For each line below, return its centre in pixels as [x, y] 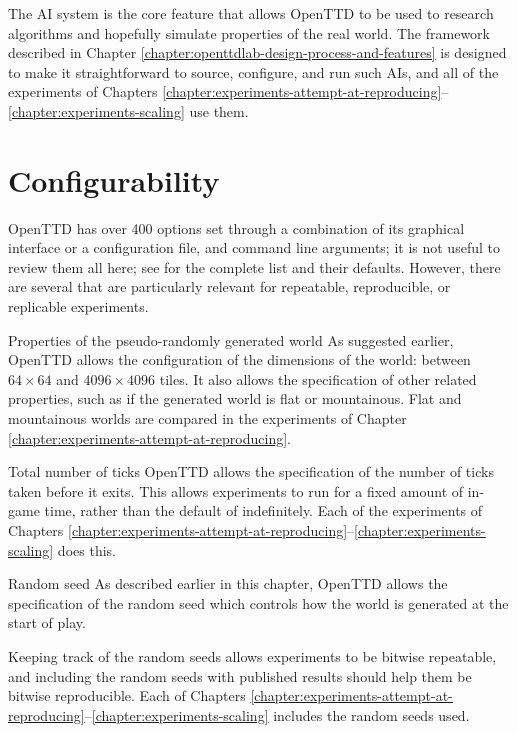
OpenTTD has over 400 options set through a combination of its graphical [236, 227]
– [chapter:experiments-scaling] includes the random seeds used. [277, 714]
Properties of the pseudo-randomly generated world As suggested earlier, [231, 339]
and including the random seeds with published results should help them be [240, 675]
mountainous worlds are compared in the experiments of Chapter [207, 418]
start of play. [47, 622]
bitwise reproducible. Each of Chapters [127, 695]
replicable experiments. [78, 306]
